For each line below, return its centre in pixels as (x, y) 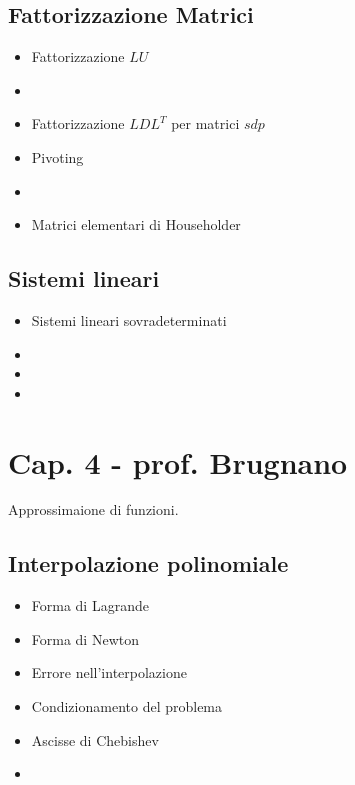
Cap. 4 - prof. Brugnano (178, 461)
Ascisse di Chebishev (95, 739)
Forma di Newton (85, 638)
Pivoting (57, 156)
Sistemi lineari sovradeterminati (129, 319)
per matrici (205, 123)
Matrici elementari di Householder (136, 224)
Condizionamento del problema (127, 706)
